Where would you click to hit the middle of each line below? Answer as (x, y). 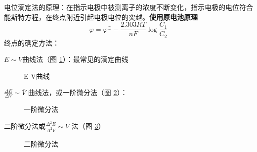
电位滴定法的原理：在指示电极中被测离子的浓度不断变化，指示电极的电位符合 (128, 7)
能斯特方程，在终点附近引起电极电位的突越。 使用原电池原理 (101, 17)
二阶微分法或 (25, 126)
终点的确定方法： (32, 42)
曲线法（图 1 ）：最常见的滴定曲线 (75, 59)
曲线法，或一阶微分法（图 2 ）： (78, 92)
